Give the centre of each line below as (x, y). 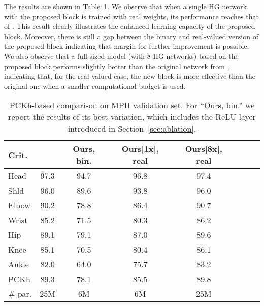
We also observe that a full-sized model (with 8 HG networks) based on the (121, 56)
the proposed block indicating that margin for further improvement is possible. (127, 46)
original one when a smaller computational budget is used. (95, 86)
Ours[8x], (204, 149)
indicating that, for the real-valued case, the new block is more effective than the (130, 76)
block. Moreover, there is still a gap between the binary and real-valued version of (131, 36)
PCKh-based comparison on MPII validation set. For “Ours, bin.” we (132, 105)
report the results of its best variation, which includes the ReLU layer (132, 117)
